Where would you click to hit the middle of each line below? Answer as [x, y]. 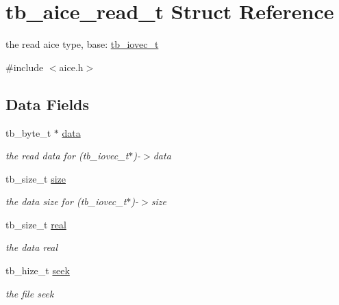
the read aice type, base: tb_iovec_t [82, 44]
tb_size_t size [36, 178]
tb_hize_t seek [38, 270]
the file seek [30, 293]
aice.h [71, 67]
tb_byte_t [28, 132]
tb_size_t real [36, 224]
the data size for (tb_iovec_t [66, 201]
